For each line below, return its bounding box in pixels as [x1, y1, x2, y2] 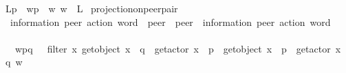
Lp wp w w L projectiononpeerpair [5, 1, 178, 15]
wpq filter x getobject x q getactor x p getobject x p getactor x [14, 41, 341, 55]
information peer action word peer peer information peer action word [10, 14, 331, 29]
